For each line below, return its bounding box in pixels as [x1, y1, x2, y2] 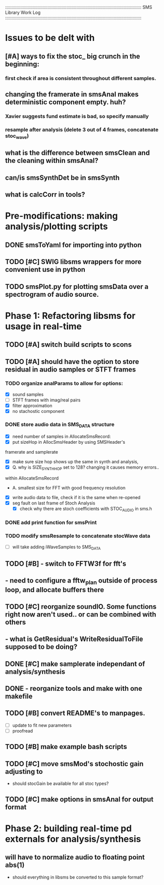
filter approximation [12, 402, 53, 408]
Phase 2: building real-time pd [5, 823, 132, 834]
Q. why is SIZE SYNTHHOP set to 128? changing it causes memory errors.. [12, 464, 160, 471]
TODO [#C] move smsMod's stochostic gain [5, 759, 144, 768]
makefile [5, 692, 33, 701]
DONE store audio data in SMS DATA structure [5, 421, 115, 429]
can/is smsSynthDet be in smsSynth [5, 173, 120, 182]
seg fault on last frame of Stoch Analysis [12, 500, 96, 506]
